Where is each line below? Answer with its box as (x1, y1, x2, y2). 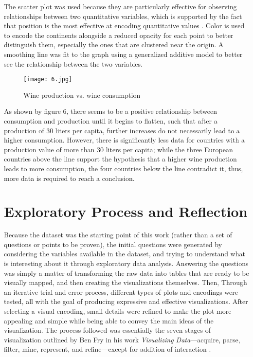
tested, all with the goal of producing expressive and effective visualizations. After (4, 296, 248, 306)
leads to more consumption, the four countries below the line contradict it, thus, (4, 163, 243, 173)
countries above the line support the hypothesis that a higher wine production (4, 154, 237, 164)
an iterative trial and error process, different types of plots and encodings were (4, 286, 238, 297)
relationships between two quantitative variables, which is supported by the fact (4, 11, 242, 21)
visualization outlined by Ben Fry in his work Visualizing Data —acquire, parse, (4, 334, 240, 344)
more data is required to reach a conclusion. (4, 173, 135, 183)
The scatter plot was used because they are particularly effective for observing (4, 1, 237, 11)
